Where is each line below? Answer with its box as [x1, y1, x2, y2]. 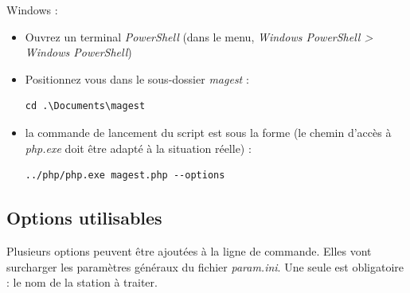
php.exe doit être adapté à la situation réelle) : [25, 139, 252, 156]
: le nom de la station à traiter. [6, 274, 158, 291]
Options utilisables [6, 205, 162, 230]
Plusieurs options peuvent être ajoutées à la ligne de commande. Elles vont [6, 242, 372, 259]
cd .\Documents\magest [25, 100, 146, 112]
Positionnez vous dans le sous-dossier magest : [25, 70, 249, 87]
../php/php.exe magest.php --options [25, 170, 225, 182]
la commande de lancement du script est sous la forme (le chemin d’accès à [25, 123, 392, 140]
